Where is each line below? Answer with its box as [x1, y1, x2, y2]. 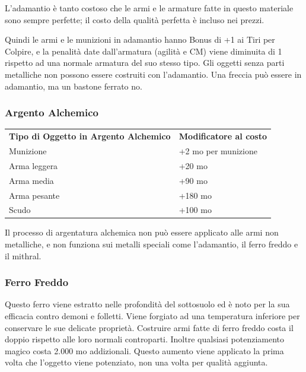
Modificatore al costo [179, 130, 267, 142]
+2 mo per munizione [179, 144, 257, 157]
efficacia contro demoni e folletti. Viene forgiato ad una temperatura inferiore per [5, 310, 300, 322]
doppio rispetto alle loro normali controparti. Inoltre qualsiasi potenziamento [5, 333, 285, 345]
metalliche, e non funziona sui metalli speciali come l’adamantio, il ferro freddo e [5, 238, 298, 250]
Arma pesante [9, 189, 60, 201]
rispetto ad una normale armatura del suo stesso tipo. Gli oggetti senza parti [5, 56, 285, 69]
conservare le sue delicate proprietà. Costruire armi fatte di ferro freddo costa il [5, 321, 294, 333]
